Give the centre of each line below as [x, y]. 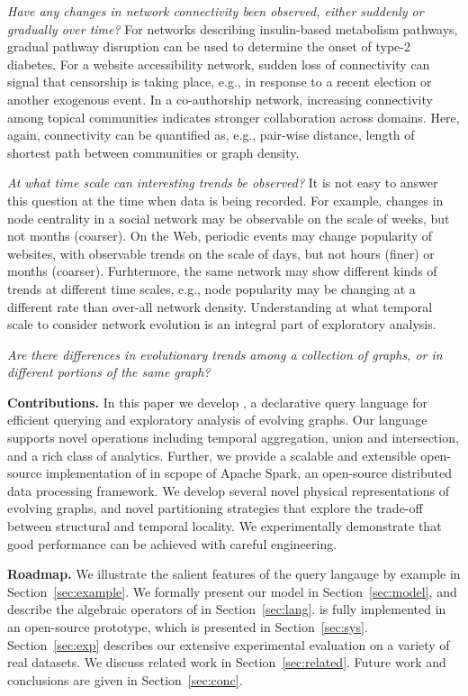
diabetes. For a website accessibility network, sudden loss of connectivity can [219, 64]
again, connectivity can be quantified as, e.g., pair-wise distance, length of [211, 135]
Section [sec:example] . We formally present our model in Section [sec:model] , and [232, 591]
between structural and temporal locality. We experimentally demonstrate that [225, 526]
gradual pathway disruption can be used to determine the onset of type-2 [209, 46]
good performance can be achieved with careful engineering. [172, 543]
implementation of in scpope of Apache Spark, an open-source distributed [248, 473]
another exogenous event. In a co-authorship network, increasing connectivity [220, 99]
